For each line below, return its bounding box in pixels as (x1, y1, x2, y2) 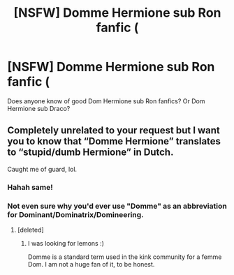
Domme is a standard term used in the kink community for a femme (27, 253, 222, 261)
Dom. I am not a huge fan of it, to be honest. (27, 260, 155, 268)
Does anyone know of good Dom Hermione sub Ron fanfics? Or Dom (7, 96, 205, 105)
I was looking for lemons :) (27, 239, 105, 247)
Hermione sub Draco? (7, 104, 71, 112)
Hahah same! (7, 182, 54, 192)
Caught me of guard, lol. (7, 165, 78, 173)
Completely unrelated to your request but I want (7, 124, 220, 137)
